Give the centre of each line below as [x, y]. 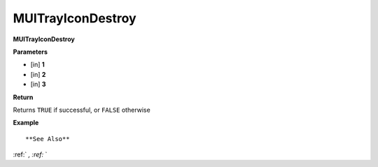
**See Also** [48, 139]
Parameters [30, 52]
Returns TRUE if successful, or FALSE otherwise [82, 110]
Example [26, 123]
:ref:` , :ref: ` [30, 154]
